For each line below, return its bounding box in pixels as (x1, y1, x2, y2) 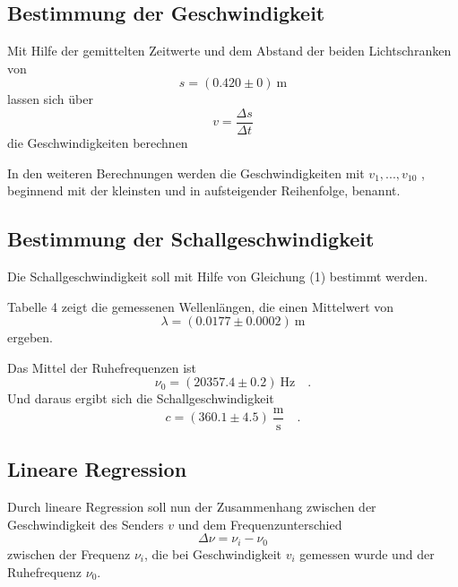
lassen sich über (7, 90, 93, 108)
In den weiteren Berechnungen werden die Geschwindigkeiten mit (7, 163, 365, 182)
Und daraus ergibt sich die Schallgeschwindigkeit (7, 389, 274, 408)
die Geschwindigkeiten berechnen (7, 134, 188, 152)
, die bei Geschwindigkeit (143, 544, 281, 563)
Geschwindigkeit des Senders (7, 514, 164, 533)
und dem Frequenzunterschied (177, 514, 342, 533)
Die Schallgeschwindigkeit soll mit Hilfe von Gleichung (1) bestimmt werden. (7, 267, 428, 286)
